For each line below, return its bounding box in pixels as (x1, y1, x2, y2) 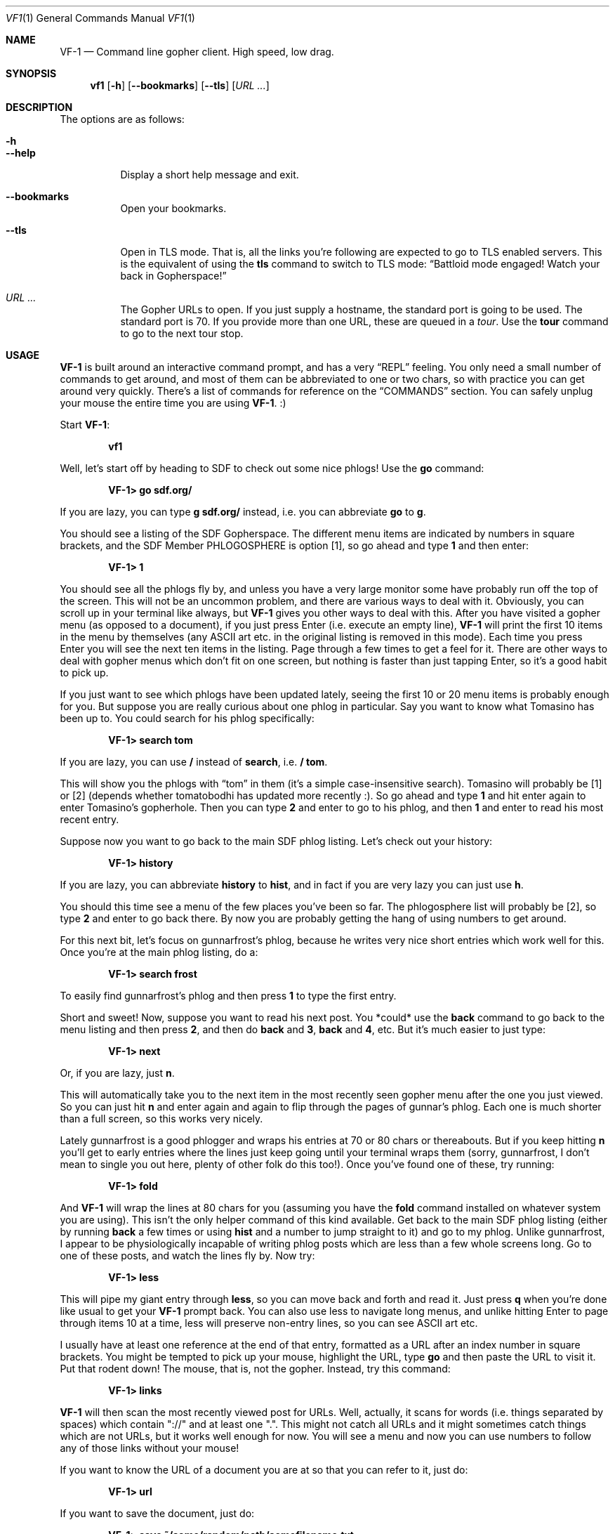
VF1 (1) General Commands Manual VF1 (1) (6, 12, 195, 24)
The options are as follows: (60, 113, 185, 125)
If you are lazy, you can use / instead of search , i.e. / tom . (60, 756, 328, 768)
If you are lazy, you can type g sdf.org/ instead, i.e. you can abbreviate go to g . (60, 506, 426, 518)
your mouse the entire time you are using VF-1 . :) (60, 397, 286, 409)
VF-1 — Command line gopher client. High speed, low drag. (60, 46, 334, 58)
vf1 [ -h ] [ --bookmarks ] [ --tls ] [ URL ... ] (90, 79, 270, 91)
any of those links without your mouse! (60, 1442, 239, 1454)
